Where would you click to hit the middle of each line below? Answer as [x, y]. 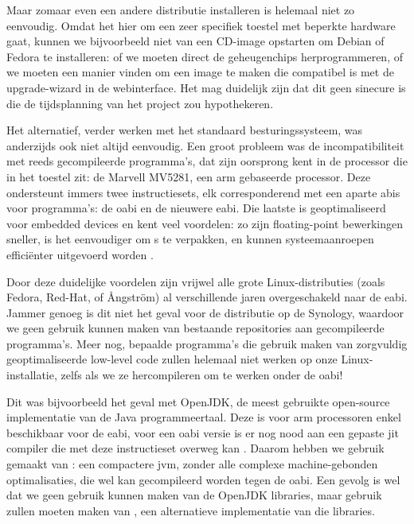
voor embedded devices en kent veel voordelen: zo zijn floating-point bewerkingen [205, 223]
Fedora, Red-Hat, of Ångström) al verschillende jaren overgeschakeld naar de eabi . [207, 297]
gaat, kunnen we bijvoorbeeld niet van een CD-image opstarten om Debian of [195, 41]
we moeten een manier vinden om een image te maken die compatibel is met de [200, 72]
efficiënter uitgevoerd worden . [80, 254]
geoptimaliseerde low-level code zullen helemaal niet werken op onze [172, 359]
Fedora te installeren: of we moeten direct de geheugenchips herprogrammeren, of [205, 56]
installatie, [32, 375]
